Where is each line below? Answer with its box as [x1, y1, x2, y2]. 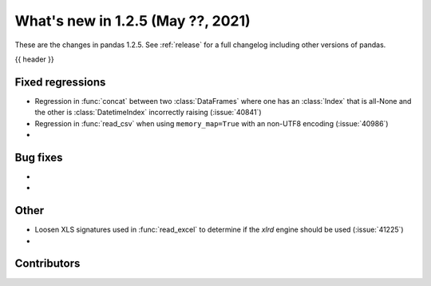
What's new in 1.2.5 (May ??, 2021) [14, 12, 251, 30]
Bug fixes [14, 150, 63, 164]
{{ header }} [14, 54, 55, 64]
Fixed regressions [14, 75, 106, 89]
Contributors [14, 256, 81, 271]
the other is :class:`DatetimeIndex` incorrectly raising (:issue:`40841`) [34, 108, 263, 117]
